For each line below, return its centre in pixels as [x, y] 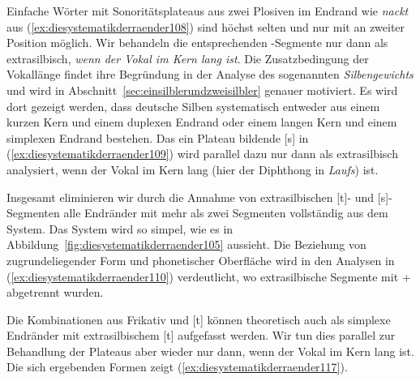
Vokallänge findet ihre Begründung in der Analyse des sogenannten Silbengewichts [210, 74]
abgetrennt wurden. [55, 292]
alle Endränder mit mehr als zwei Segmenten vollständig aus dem [226, 213]
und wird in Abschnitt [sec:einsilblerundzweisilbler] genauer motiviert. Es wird [202, 90]
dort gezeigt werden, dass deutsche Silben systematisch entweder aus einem [193, 106]
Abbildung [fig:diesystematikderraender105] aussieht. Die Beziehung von [186, 244]
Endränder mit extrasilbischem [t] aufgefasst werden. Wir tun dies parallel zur [201, 335]
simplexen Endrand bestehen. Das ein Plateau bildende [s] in [158, 137]
